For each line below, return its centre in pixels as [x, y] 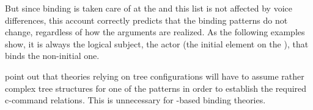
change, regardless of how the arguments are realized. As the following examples [155, 32]
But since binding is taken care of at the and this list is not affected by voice [149, 8]
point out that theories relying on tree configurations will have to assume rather [155, 76]
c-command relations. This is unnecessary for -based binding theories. [135, 100]
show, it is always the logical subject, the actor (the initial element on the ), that [157, 43]
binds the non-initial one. [52, 56]
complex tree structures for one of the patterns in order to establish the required [156, 88]
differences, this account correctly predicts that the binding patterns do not [146, 20]
